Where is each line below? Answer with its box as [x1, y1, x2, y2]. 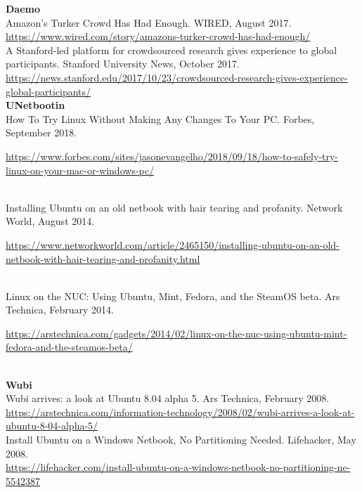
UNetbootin [6, 98, 65, 112]
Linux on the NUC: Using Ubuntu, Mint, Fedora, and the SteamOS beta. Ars [6, 288, 340, 303]
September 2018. [6, 125, 77, 140]
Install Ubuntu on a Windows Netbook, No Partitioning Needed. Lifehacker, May [6, 432, 356, 447]
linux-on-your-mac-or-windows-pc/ [6, 162, 154, 177]
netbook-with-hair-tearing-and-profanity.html [6, 251, 200, 266]
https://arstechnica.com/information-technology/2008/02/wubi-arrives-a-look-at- [6, 404, 355, 419]
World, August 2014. [6, 214, 95, 228]
